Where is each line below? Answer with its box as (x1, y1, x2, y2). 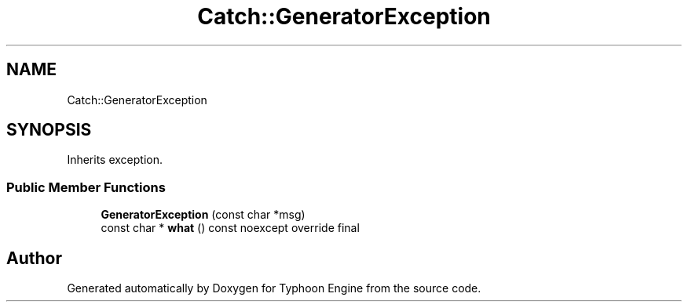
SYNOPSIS (6, 120, 92, 140)
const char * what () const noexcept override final (101, 221, 360, 235)
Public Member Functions (6, 179, 166, 195)
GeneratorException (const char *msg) (101, 208, 306, 222)
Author (6, 248, 62, 268)
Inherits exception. (67, 153, 163, 167)
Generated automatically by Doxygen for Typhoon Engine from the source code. (67, 281, 481, 295)
